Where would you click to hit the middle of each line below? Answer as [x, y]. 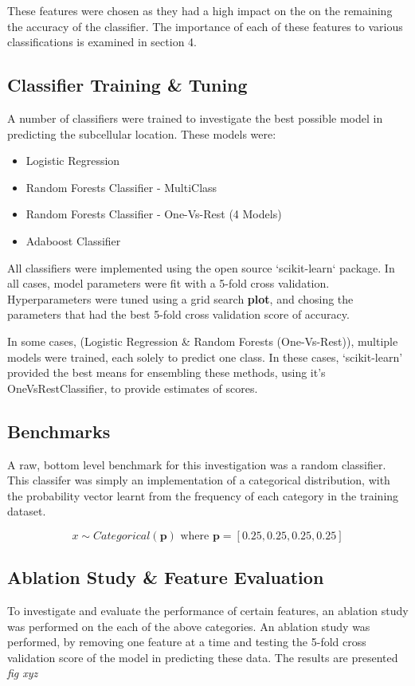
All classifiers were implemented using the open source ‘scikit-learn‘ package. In [201, 267]
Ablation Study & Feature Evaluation [166, 577]
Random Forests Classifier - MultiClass [121, 187]
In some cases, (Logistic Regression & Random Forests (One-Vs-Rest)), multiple [203, 341]
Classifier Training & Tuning [127, 85]
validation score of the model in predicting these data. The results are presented [203, 657]
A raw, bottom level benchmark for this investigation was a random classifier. [197, 464]
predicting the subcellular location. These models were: [142, 133]
